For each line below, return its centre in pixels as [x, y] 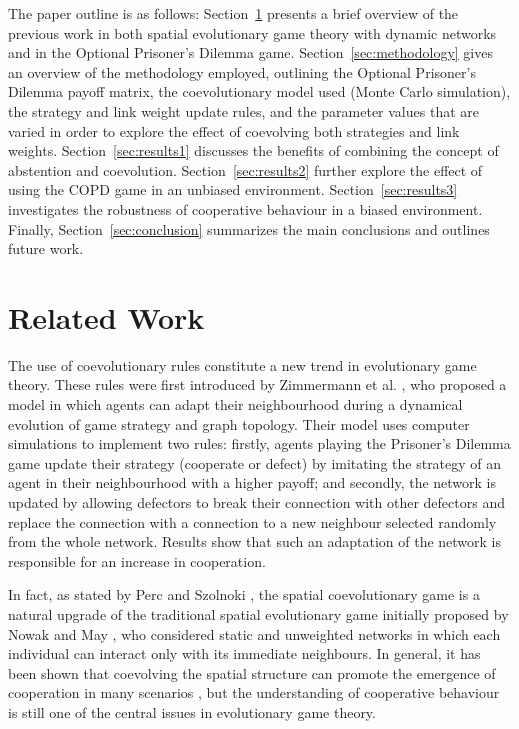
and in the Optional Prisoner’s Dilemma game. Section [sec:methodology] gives [250, 52]
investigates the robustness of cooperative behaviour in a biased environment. [245, 208]
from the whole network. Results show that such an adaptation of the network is [255, 541]
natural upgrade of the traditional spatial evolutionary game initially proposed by [258, 613]
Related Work [106, 316]
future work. [46, 248]
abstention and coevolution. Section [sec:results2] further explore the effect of [245, 169]
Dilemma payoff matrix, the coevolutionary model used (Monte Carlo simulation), [259, 91]
